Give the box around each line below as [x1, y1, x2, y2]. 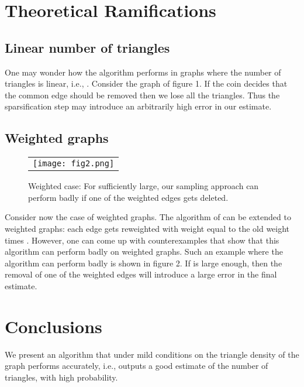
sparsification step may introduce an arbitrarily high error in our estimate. [5, 100, 272, 112]
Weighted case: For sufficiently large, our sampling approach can [28, 180, 259, 192]
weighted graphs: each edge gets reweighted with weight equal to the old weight [5, 222, 290, 234]
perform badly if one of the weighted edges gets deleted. [28, 191, 229, 203]
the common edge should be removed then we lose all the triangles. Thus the [5, 88, 280, 101]
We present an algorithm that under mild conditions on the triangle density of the [5, 348, 299, 360]
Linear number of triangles [5, 38, 170, 56]
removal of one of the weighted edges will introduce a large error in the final [5, 268, 277, 280]
